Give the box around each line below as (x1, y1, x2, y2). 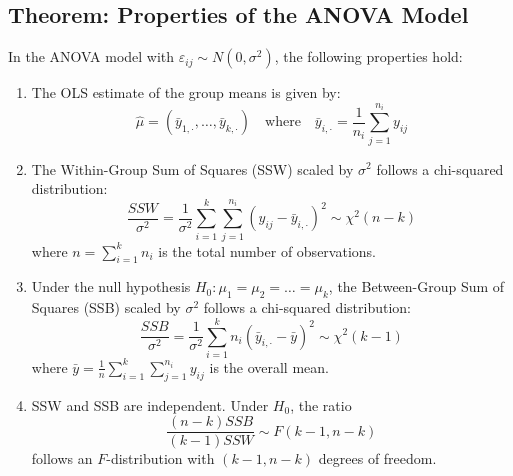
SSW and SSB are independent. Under (31, 394, 269, 415)
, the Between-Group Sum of (328, 276, 505, 297)
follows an (31, 448, 93, 469)
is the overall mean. (209, 356, 329, 377)
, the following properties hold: (274, 46, 463, 67)
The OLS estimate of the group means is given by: (31, 82, 341, 103)
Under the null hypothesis (31, 276, 191, 297)
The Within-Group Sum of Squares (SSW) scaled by (31, 158, 354, 179)
